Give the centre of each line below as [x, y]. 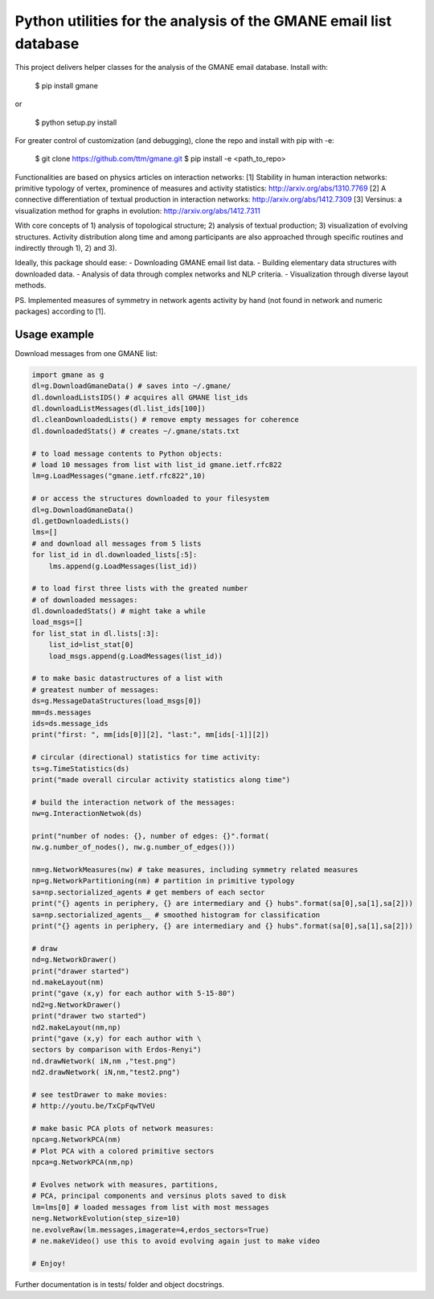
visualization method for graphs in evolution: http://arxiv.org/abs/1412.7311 [137, 211]
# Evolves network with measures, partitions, [125, 1184]
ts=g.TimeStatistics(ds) [81, 768]
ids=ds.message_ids [70, 723]
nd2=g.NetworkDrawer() [76, 1004]
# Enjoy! [49, 1263]
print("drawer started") [81, 971]
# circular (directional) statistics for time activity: [146, 757]
